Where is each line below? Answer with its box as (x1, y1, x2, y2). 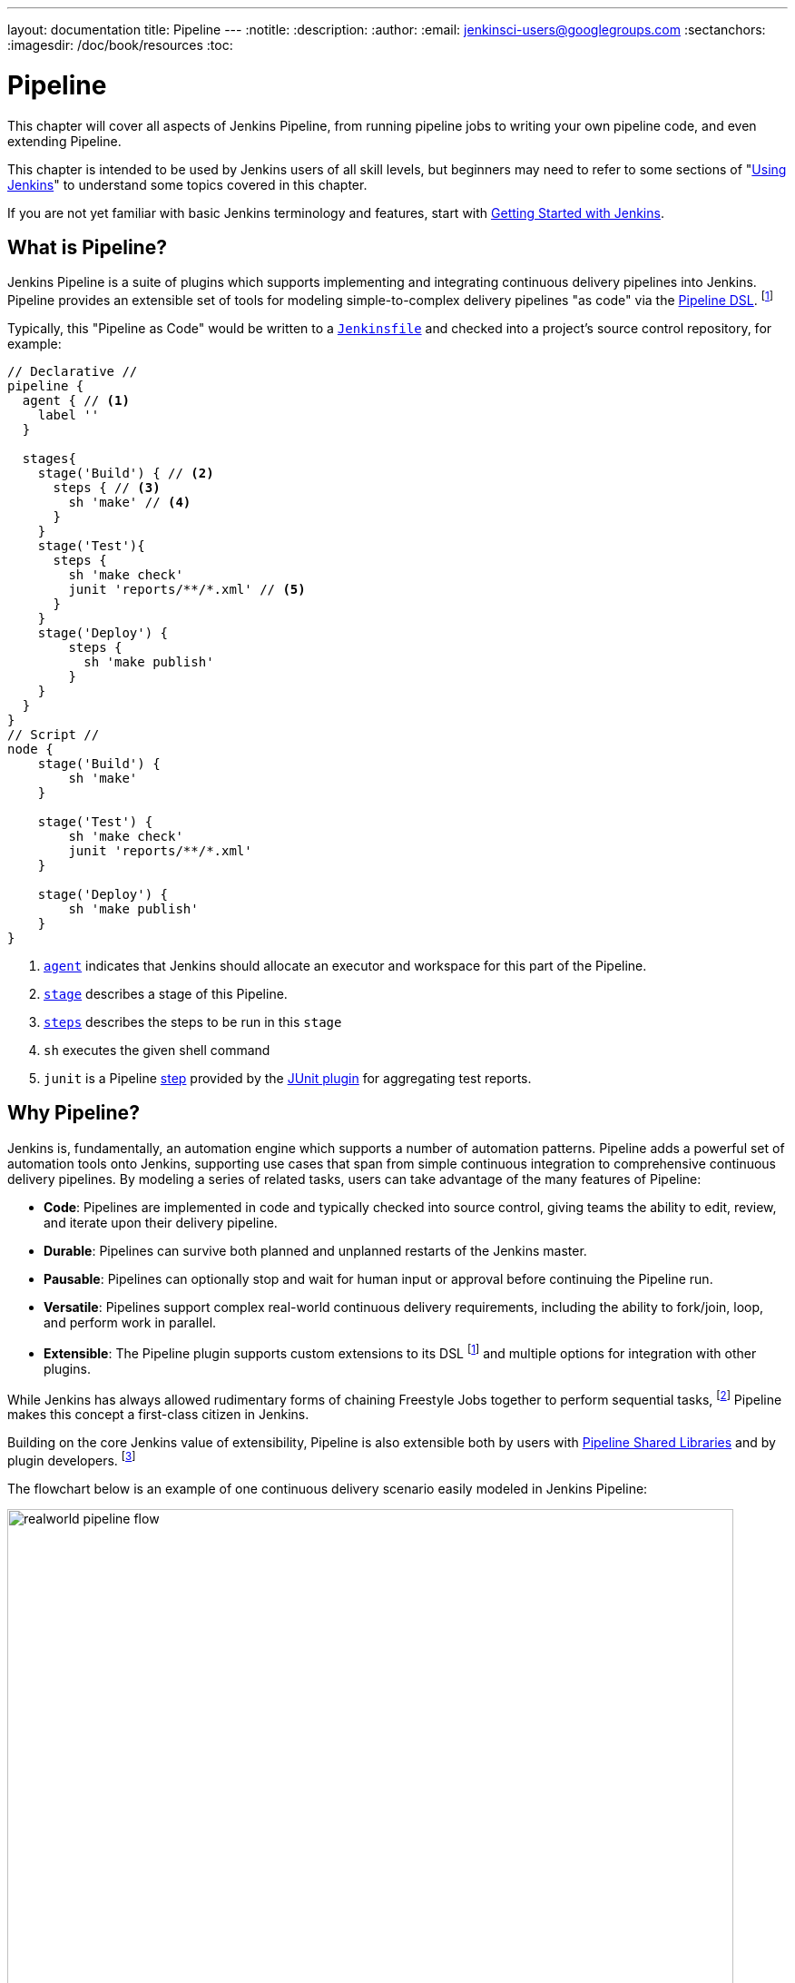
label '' (37, 408, 100, 422)
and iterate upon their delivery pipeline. (44, 1214, 278, 1230)
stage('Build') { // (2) (37, 466, 214, 480)
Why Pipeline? (7, 1101, 140, 1125)
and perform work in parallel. (44, 1314, 217, 1330)
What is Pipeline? (7, 235, 167, 259)
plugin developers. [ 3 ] (7, 1450, 136, 1468)
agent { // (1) (22, 393, 130, 408)
